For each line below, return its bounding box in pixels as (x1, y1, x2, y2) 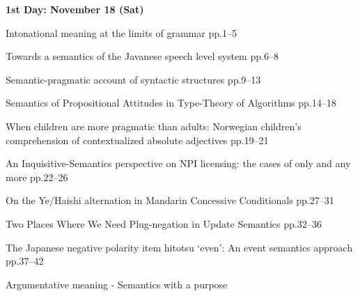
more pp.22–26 (6, 169, 68, 184)
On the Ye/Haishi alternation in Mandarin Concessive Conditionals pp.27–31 (6, 193, 334, 208)
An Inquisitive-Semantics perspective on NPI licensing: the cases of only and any (6, 156, 351, 171)
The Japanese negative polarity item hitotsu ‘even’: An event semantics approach (6, 240, 352, 254)
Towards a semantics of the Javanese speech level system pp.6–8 (6, 49, 279, 63)
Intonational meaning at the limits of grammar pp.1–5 (6, 25, 237, 40)
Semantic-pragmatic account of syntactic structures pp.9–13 (6, 72, 261, 86)
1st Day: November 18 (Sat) (6, 2, 144, 16)
